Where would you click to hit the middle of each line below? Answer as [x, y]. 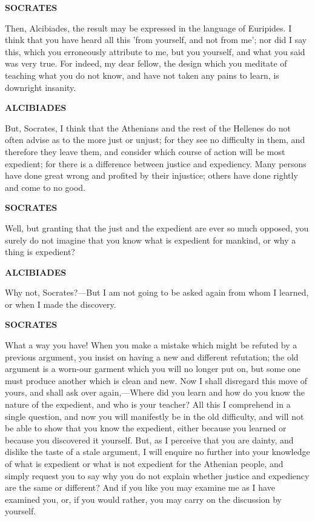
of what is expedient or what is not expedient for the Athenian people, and [144, 463]
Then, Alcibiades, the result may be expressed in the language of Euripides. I [148, 28]
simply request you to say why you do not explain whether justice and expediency [157, 475]
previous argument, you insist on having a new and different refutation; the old [152, 357]
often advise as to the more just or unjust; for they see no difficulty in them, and [155, 140]
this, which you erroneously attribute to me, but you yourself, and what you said [155, 51]
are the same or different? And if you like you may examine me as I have [140, 487]
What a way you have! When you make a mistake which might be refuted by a [151, 345]
